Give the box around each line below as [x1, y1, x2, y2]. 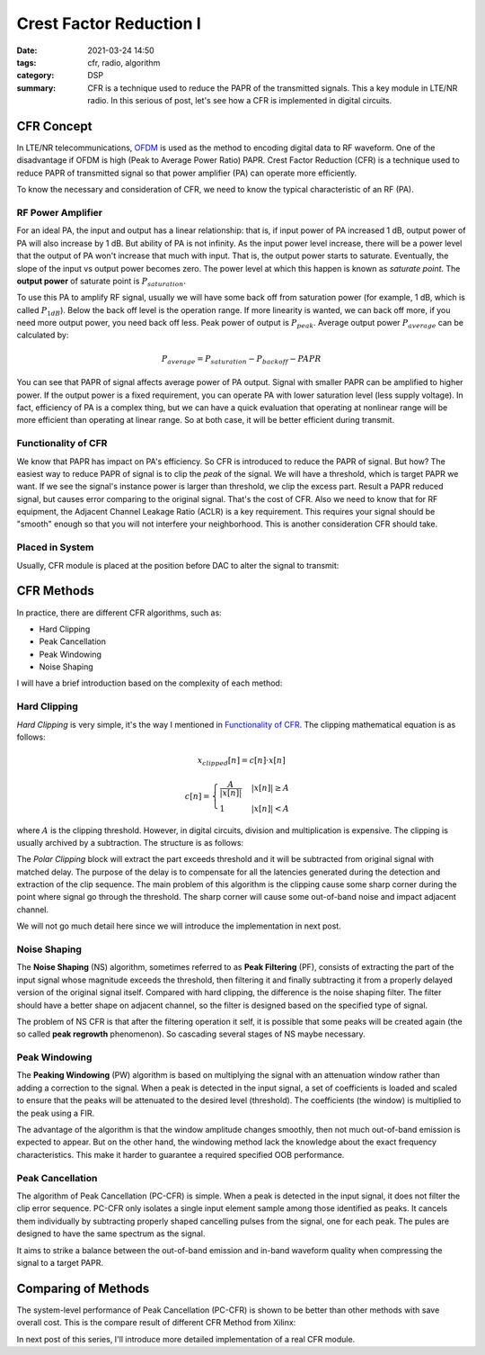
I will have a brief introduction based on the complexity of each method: [16, 677, 283, 688]
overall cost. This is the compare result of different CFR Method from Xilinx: [16, 1317, 296, 1328]
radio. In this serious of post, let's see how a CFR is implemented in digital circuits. [87, 95, 392, 106]
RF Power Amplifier [16, 206, 103, 219]
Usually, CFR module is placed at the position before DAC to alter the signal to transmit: [16, 560, 339, 570]
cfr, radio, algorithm [87, 57, 161, 67]
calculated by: [16, 329, 69, 341]
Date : [16, 45, 38, 56]
